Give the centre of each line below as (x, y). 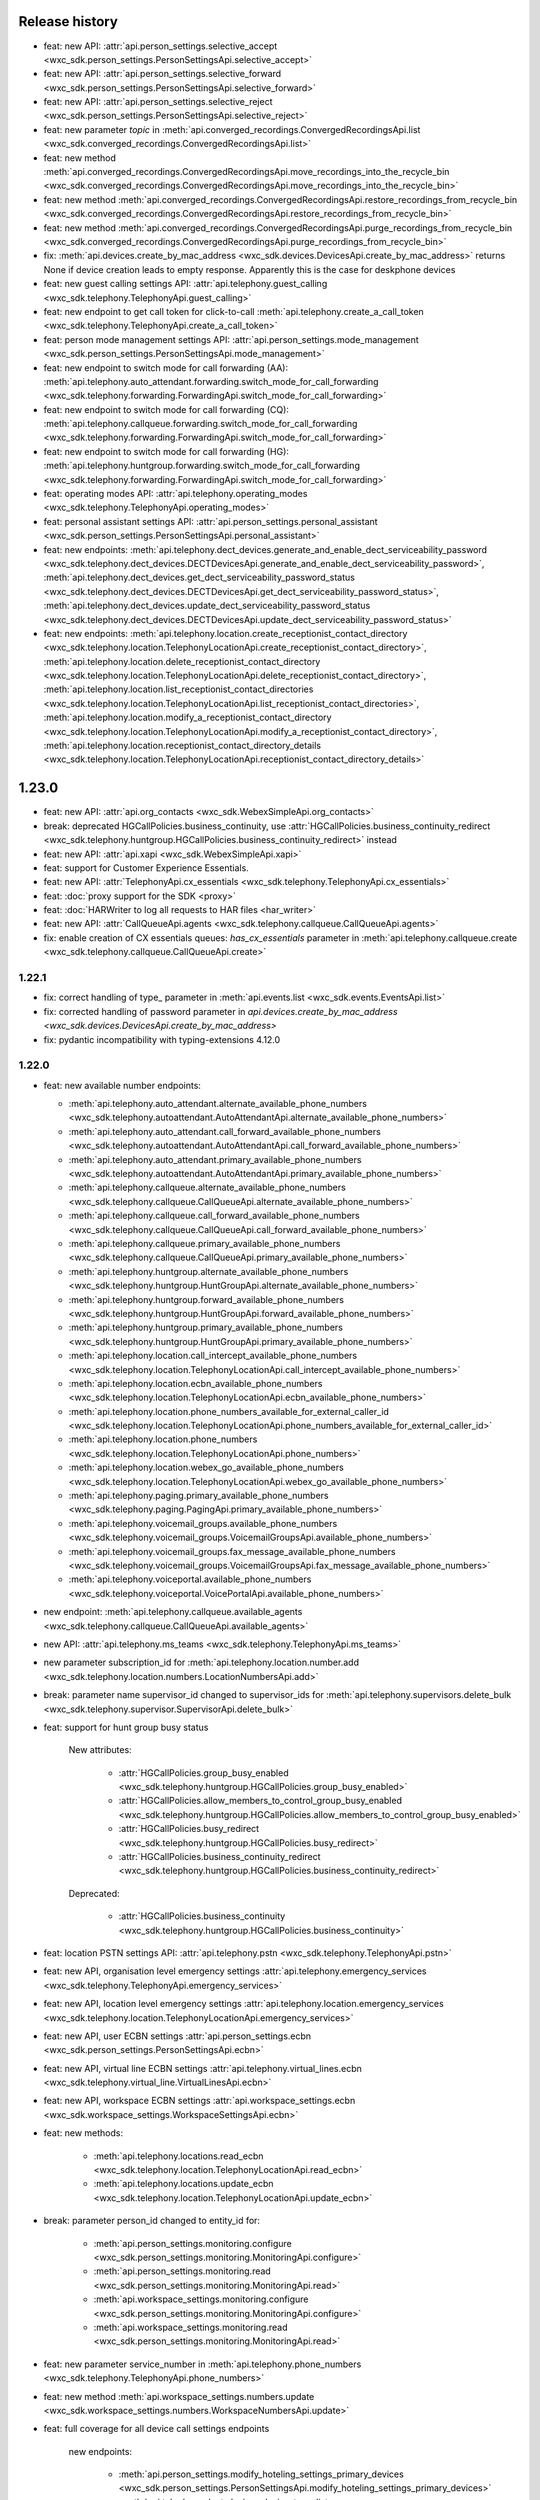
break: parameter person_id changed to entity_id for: (151, 2221)
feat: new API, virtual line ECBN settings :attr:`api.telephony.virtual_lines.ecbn (202, 2068)
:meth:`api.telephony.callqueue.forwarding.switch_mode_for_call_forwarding (200, 424)
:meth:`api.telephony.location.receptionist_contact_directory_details (182, 746)
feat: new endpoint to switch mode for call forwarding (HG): (166, 451)
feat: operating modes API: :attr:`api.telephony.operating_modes (175, 494)
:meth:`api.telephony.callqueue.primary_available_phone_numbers (204, 1243)
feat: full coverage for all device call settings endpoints (156, 2429)
